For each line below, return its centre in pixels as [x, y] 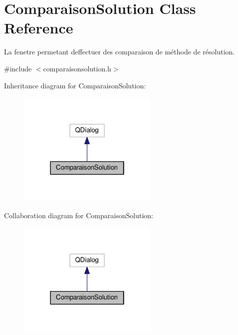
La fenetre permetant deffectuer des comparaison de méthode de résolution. [119, 52]
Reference [39, 28]
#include [18, 68]
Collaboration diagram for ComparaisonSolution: [79, 215]
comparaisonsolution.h [77, 68]
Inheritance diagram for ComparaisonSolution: [75, 85]
